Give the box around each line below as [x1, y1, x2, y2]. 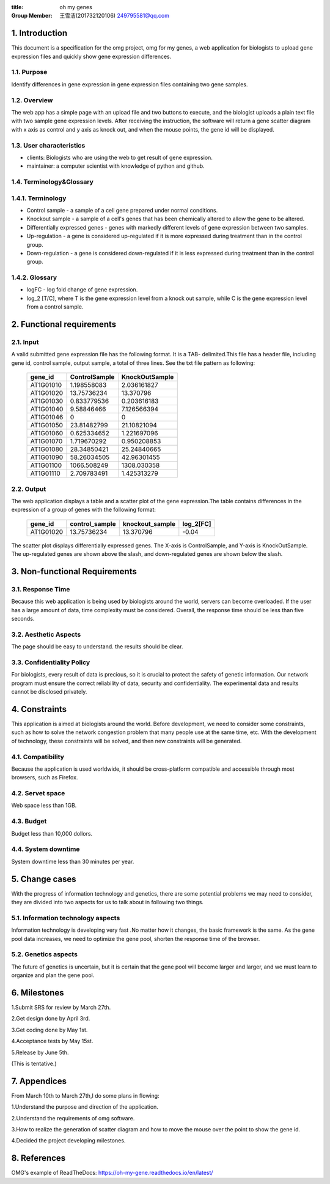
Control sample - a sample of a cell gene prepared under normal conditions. [26, 206, 218, 214]
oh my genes [59, 4, 93, 10]
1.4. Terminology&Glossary [11, 178, 94, 186]
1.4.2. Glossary [11, 273, 57, 282]
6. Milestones [11, 987, 64, 998]
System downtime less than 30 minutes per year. [11, 858, 134, 865]
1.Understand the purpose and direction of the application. [11, 1103, 159, 1111]
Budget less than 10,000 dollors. [11, 830, 93, 837]
